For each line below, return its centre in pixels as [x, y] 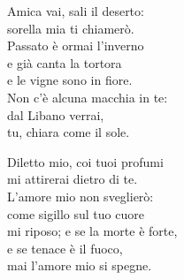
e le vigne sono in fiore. [70, 80]
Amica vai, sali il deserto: [76, 11]
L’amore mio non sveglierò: [80, 196]
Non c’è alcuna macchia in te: [88, 97]
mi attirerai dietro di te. [73, 179]
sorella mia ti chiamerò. [71, 28]
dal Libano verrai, [56, 114]
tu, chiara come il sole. [69, 132]
